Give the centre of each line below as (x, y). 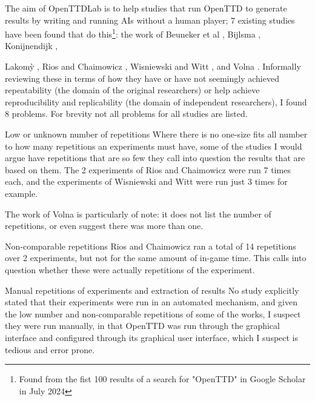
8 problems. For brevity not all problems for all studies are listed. (126, 114)
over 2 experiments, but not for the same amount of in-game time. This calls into (156, 258)
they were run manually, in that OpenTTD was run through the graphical (142, 326)
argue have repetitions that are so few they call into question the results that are (155, 158)
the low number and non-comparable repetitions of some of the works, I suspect (153, 313)
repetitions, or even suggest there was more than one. (104, 226)
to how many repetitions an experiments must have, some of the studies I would (154, 146)
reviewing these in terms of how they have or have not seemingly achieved (142, 78)
